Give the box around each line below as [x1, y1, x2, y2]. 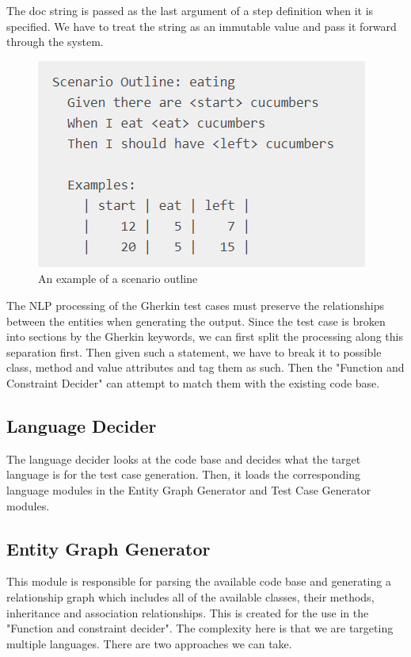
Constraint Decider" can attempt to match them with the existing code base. [6, 374, 380, 391]
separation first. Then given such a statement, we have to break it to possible [6, 343, 382, 360]
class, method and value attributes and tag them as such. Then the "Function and [6, 359, 405, 376]
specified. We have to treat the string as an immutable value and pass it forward [6, 17, 397, 34]
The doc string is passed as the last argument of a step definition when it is [6, 2, 374, 18]
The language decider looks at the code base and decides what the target [6, 450, 361, 467]
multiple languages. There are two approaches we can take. [6, 635, 292, 651]
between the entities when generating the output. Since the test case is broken [6, 312, 386, 329]
